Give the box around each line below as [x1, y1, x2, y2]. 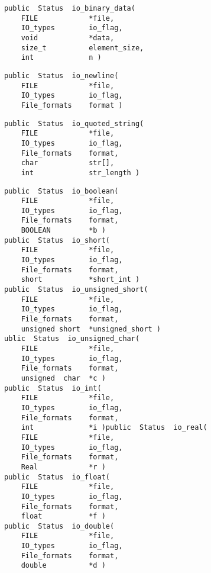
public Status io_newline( [4, 71, 119, 80]
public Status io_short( [4, 236, 110, 244]
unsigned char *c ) [21, 374, 106, 382]
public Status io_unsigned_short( [4, 285, 148, 294]
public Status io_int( [4, 384, 102, 392]
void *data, [21, 33, 115, 42]
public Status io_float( [4, 472, 110, 481]
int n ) [21, 53, 102, 62]
